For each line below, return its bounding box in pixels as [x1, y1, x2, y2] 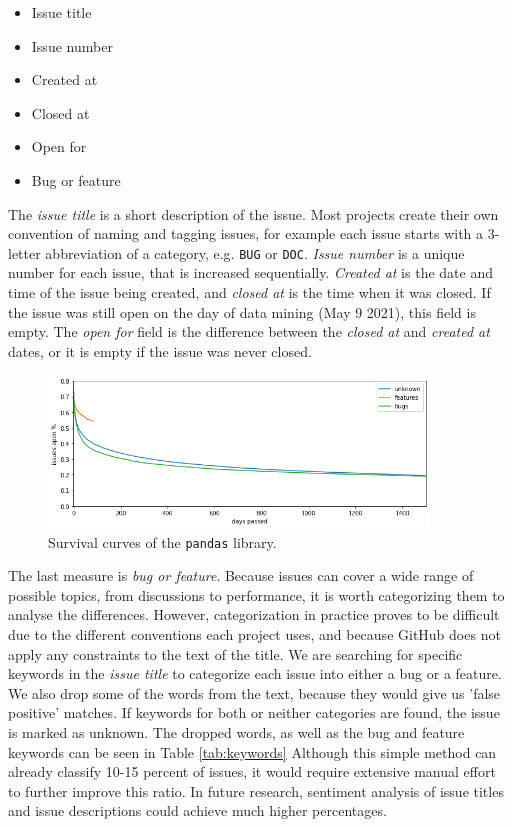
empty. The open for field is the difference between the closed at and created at [8, 321, 490, 342]
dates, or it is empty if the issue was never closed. [8, 340, 312, 361]
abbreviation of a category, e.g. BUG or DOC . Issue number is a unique [45, 242, 465, 263]
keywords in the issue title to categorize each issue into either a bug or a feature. [8, 663, 502, 684]
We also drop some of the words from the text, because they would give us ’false [8, 682, 501, 703]
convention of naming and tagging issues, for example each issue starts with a [8, 223, 484, 244]
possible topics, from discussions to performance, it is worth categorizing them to [8, 584, 505, 605]
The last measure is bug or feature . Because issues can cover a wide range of [8, 565, 474, 586]
